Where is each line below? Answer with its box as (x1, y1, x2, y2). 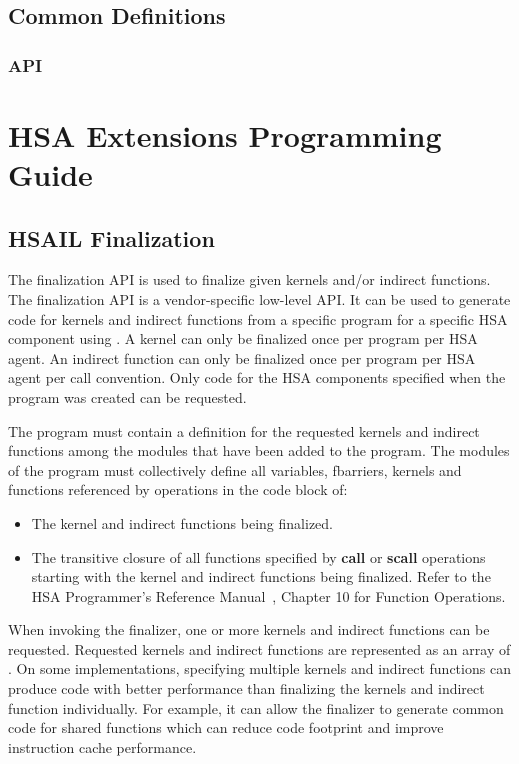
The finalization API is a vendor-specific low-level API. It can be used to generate (8, 288, 511, 309)
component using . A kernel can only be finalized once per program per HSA (8, 328, 478, 349)
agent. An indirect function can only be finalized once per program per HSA (8, 347, 476, 368)
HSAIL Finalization (8, 222, 215, 253)
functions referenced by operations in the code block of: (8, 479, 348, 500)
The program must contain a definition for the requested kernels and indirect (8, 420, 480, 441)
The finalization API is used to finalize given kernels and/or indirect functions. (8, 269, 491, 290)
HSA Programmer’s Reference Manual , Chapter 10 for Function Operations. (31, 585, 506, 606)
